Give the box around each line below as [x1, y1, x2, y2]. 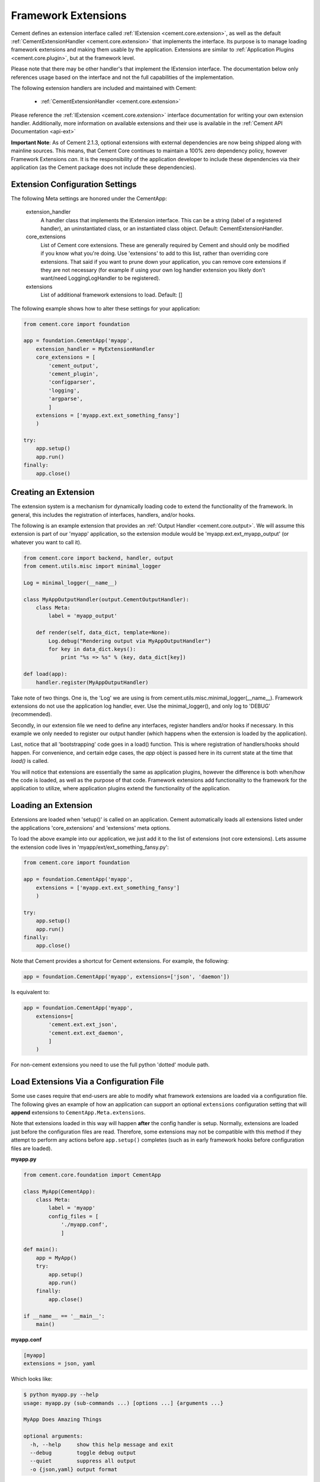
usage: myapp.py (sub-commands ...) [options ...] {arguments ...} [23, 1400, 224, 1406]
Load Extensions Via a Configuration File [11, 1077, 164, 1087]
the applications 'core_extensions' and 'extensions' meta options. [11, 824, 171, 831]
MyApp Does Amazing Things [23, 1416, 102, 1423]
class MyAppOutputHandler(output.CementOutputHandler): [23, 596, 190, 603]
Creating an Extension [11, 487, 95, 497]
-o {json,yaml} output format [30, 1466, 118, 1473]
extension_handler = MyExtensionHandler [36, 346, 155, 352]
